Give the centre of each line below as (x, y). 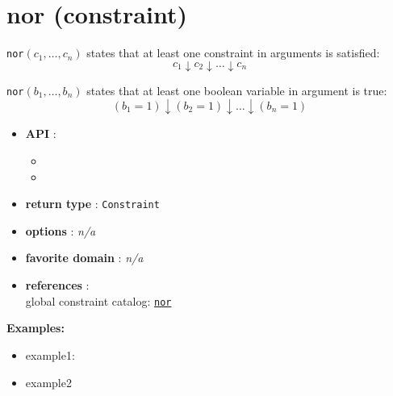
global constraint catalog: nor (98, 300)
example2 (48, 382)
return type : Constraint (92, 204)
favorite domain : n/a (84, 258)
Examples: (36, 328)
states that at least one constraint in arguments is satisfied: (233, 53)
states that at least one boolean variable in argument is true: (237, 90)
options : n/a (61, 230)
